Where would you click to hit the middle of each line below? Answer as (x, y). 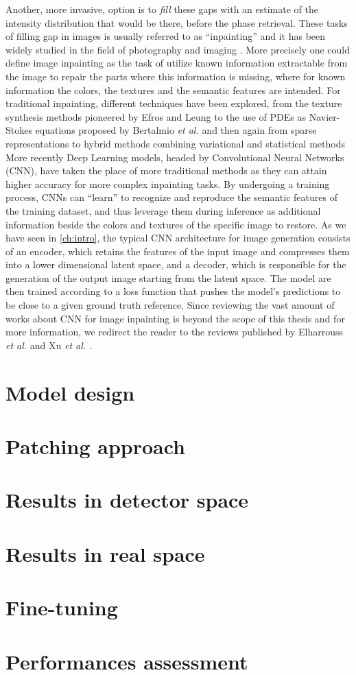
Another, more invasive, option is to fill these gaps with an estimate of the (162, 9)
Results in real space (105, 553)
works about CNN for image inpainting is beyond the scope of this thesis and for (175, 318)
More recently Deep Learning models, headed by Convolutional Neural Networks (175, 157)
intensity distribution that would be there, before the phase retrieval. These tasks (177, 22)
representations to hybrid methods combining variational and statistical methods (175, 143)
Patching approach (95, 446)
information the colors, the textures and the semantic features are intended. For (173, 90)
